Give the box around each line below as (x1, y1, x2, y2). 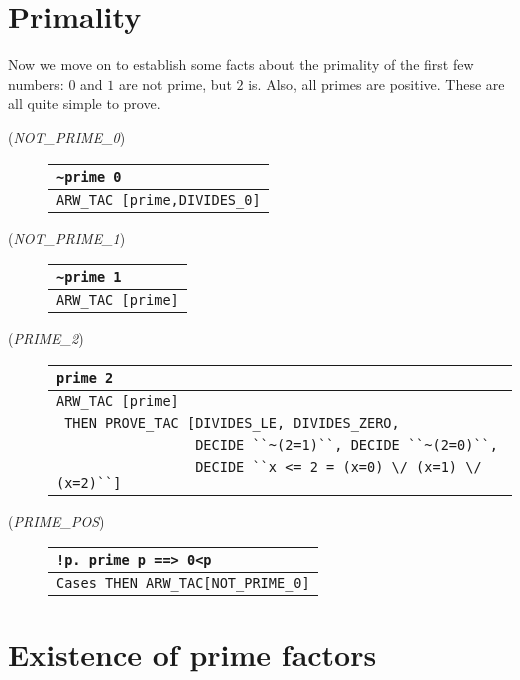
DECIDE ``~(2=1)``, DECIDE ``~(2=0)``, (195, 436, 498, 453)
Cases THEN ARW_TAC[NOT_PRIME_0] (56, 575, 310, 592)
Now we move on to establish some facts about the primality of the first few (8, 54, 474, 75)
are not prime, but (118, 73, 232, 94)
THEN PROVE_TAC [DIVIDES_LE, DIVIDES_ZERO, (64, 414, 400, 431)
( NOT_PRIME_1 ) (8, 227, 126, 248)
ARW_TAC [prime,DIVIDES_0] (56, 191, 261, 208)
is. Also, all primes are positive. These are (248, 73, 505, 94)
